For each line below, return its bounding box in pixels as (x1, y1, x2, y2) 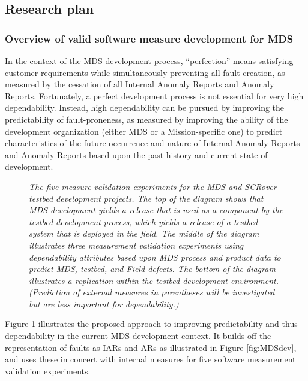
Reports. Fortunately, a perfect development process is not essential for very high (5, 89, 304, 102)
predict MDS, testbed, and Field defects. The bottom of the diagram (29, 262, 276, 275)
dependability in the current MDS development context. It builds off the (5, 329, 271, 342)
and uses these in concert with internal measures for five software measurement (5, 353, 296, 365)
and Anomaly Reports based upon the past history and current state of (5, 148, 268, 161)
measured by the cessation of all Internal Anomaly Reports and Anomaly (5, 78, 274, 90)
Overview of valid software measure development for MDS (5, 31, 294, 46)
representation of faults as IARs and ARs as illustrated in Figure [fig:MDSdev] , (5, 341, 297, 353)
